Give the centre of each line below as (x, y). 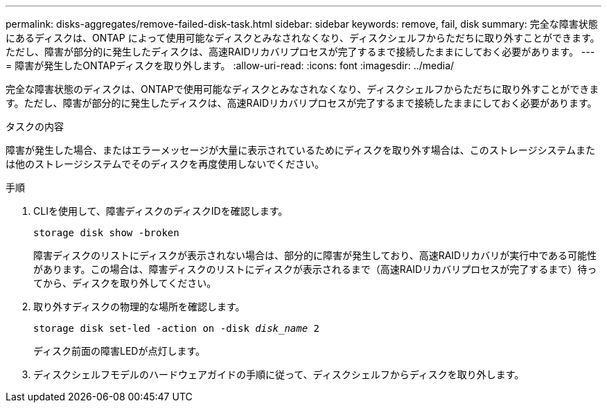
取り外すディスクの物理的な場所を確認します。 (139, 307)
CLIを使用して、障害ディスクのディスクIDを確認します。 (161, 211)
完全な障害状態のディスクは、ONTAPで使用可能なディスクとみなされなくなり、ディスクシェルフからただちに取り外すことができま (302, 89)
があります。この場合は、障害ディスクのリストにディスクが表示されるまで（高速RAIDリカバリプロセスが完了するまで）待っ (315, 269)
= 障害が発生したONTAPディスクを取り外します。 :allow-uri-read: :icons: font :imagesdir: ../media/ (230, 65)
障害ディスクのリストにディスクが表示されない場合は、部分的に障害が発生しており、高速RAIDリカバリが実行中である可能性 (315, 255)
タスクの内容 (35, 126)
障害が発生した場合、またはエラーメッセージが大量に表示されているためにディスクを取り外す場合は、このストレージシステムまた (301, 150)
